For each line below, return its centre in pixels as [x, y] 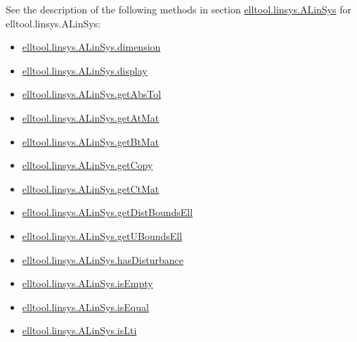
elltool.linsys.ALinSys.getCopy [87, 165]
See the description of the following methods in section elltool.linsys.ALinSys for [178, 9]
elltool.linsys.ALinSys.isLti [79, 330]
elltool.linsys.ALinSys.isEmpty [87, 283]
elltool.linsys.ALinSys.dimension [91, 47]
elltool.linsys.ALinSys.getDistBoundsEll [108, 212]
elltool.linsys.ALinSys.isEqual [85, 306]
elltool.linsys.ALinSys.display [85, 70]
